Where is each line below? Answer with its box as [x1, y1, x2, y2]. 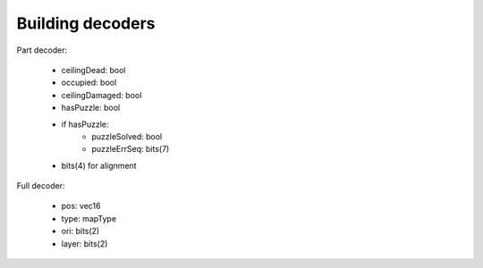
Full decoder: [16, 180, 65, 191]
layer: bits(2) [61, 238, 108, 249]
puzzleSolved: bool [91, 130, 163, 142]
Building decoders [16, 13, 156, 33]
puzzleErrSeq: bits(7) [91, 144, 170, 155]
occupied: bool [61, 77, 117, 88]
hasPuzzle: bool [61, 103, 121, 113]
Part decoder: [16, 45, 67, 55]
